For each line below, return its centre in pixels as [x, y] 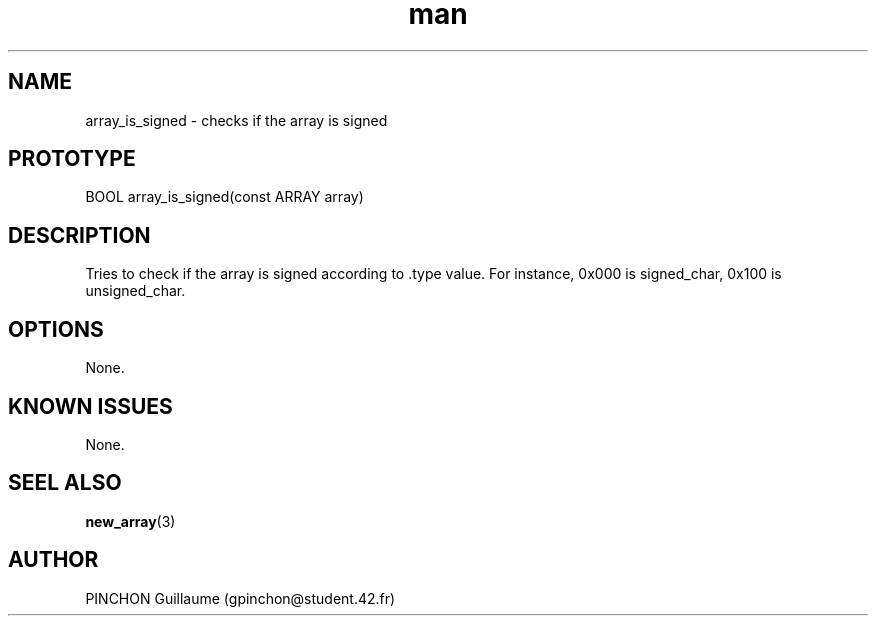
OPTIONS [56, 329]
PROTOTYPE [72, 159]
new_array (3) [130, 521]
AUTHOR [53, 560]
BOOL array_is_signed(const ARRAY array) [224, 197]
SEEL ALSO [65, 483]
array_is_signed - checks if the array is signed [236, 120]
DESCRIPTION [79, 235]
